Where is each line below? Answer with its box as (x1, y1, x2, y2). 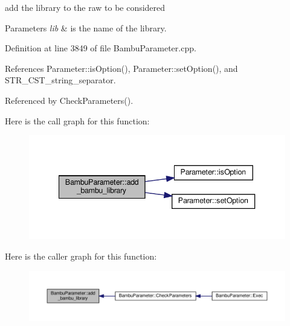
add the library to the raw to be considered (5, 1, 166, 13)
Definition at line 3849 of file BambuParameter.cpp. (5, 42, 196, 54)
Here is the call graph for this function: (5, 114, 150, 127)
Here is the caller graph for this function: (5, 249, 157, 262)
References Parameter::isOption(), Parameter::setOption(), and (5, 62, 238, 74)
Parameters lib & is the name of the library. (5, 21, 167, 34)
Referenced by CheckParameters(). (5, 94, 134, 106)
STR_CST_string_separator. (5, 74, 116, 86)
